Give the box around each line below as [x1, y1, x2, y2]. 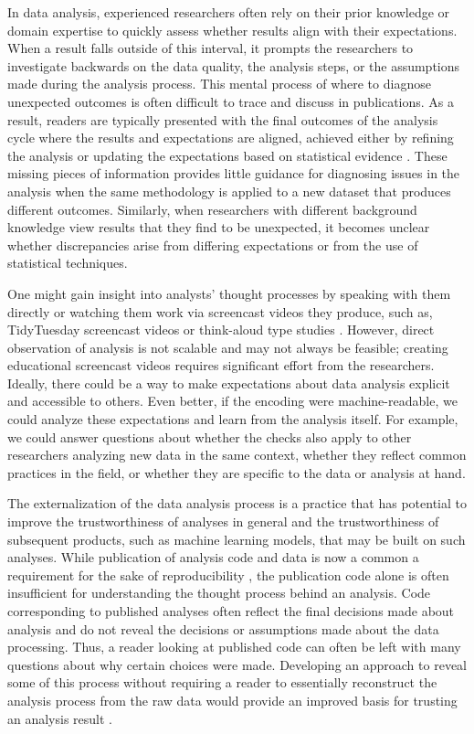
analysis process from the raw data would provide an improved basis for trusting [7, 690, 458, 709]
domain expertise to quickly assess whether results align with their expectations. [7, 20, 458, 39]
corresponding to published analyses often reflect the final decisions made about [7, 601, 455, 620]
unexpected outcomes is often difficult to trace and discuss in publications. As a [7, 91, 455, 111]
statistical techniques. [7, 253, 128, 272]
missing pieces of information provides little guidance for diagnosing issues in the [7, 164, 460, 183]
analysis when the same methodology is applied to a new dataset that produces [7, 181, 451, 200]
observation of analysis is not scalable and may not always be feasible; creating [7, 337, 448, 356]
